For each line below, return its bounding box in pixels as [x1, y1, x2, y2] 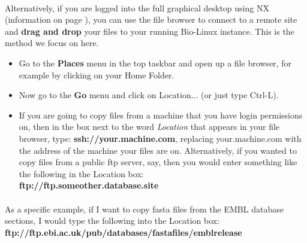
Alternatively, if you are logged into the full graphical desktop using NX [5, 1, 269, 14]
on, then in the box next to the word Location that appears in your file [19, 120, 280, 133]
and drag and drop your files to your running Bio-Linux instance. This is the [5, 25, 294, 37]
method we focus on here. [5, 37, 99, 49]
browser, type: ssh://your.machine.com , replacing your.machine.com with [19, 132, 302, 144]
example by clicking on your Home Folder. [19, 68, 174, 81]
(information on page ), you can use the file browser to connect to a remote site [5, 13, 297, 26]
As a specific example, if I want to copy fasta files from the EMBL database [5, 202, 284, 215]
